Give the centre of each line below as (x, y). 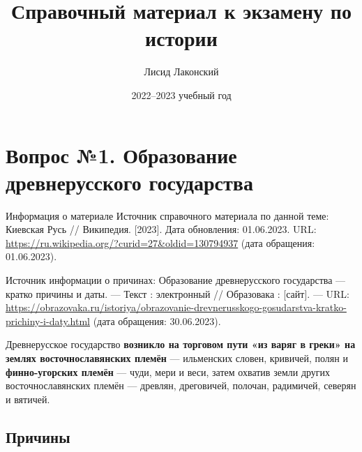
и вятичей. (28, 399)
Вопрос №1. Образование (121, 155)
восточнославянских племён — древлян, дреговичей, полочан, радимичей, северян (181, 385)
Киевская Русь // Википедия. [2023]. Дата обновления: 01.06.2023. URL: (161, 229)
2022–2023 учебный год (181, 95)
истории (181, 38)
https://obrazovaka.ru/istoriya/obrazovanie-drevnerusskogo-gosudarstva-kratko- (176, 307)
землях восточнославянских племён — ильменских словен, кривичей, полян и (177, 357)
